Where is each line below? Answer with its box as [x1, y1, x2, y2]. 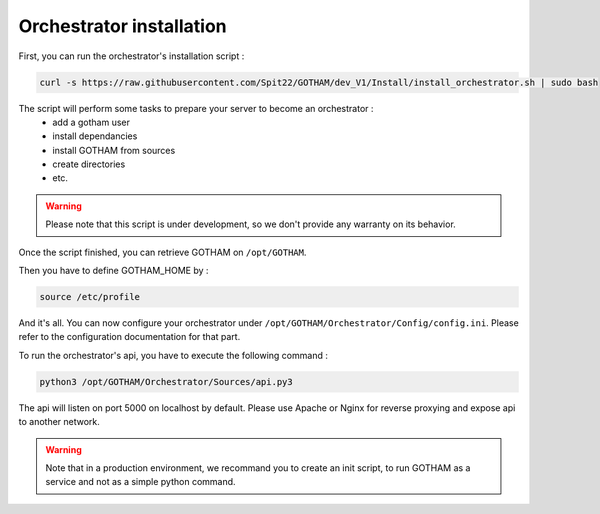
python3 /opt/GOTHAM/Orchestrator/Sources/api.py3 [39, 376, 294, 387]
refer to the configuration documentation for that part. [18, 331, 241, 343]
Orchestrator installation [18, 15, 227, 37]
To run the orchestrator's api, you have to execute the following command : [18, 349, 329, 361]
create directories [52, 158, 126, 170]
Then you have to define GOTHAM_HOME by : [18, 265, 209, 277]
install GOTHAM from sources [52, 144, 176, 156]
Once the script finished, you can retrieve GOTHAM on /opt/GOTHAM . [18, 246, 307, 258]
